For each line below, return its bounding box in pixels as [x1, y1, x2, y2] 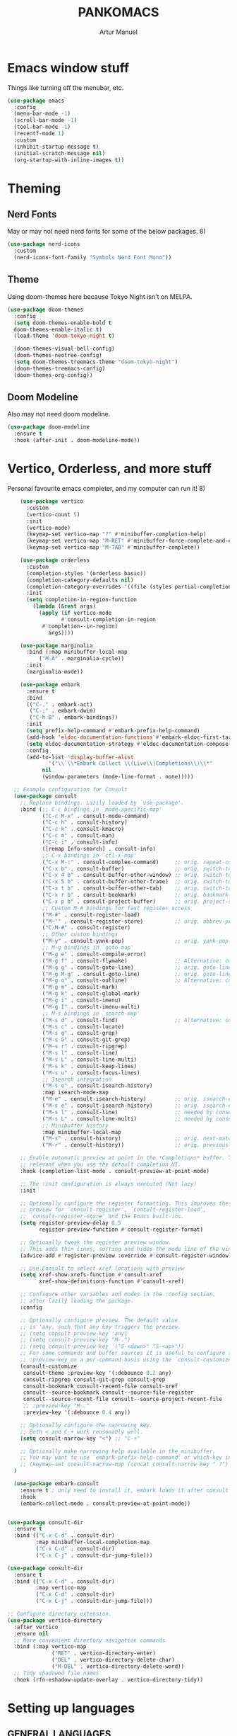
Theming [7, 180, 61, 196]
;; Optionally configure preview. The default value [20, 1317, 178, 1324]
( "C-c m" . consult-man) [42, 832, 115, 839]
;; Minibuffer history [42, 1122, 109, 1129]
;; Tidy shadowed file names [13, 1669, 99, 1677]
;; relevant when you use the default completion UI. [20, 1161, 181, 1168]
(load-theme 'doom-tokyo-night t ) [13, 332, 115, 340]
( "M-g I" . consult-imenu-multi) [42, 1003, 140, 1010]
